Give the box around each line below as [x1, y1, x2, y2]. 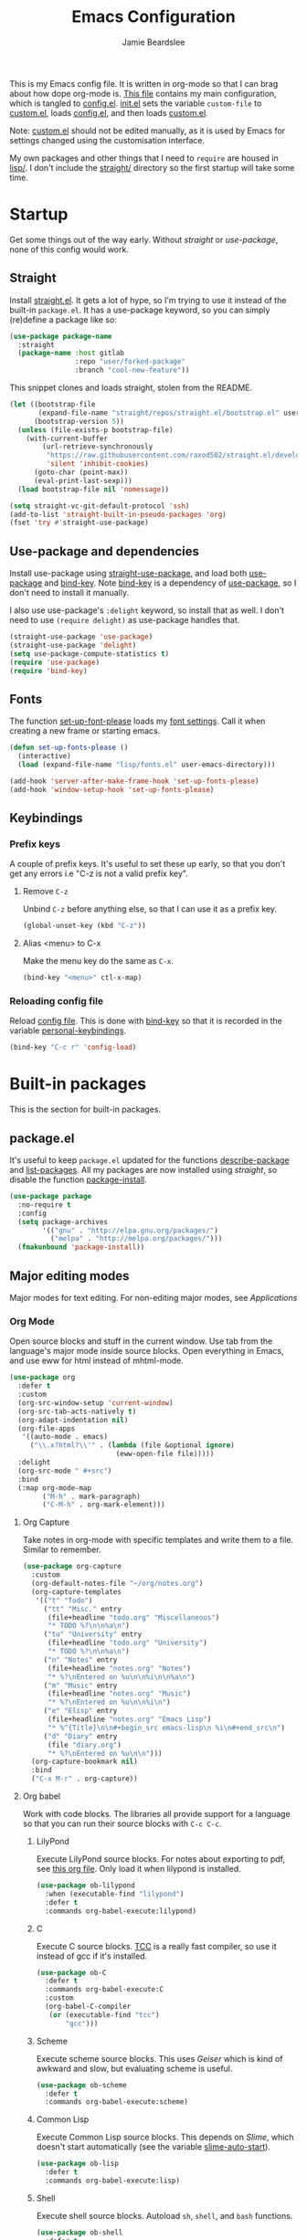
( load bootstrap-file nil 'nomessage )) [17, 484, 170, 494]
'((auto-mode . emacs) [21, 1432, 108, 1442]
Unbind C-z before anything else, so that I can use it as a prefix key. [22, 903, 277, 914]
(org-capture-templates [31, 1587, 122, 1596]
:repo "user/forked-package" [74, 357, 185, 366]
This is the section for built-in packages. [9, 1104, 162, 1115]
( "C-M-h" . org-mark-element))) [42, 1500, 166, 1509]
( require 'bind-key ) [9, 666, 89, 675]
